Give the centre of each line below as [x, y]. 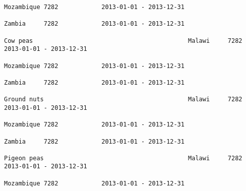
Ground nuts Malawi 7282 [123, 100]
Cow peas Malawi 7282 [123, 41]
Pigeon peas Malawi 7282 [123, 158]
